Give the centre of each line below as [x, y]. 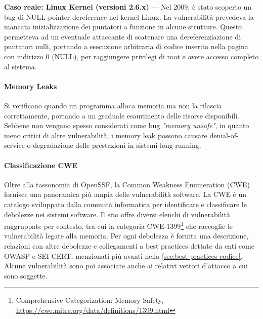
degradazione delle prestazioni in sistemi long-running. [117, 145]
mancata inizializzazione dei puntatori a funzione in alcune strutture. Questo [123, 27]
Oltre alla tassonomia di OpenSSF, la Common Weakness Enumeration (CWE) [127, 184]
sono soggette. [26, 275]
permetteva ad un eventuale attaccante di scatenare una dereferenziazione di [123, 36]
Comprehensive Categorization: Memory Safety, [90, 300]
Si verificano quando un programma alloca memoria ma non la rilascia [113, 105]
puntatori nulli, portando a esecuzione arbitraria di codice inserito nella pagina [126, 46]
